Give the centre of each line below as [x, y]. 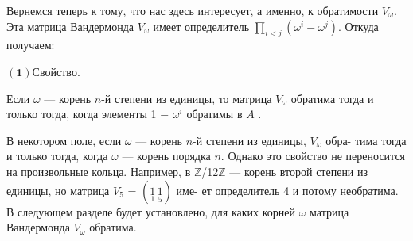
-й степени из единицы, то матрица [187, 98]
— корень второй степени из [299, 171]
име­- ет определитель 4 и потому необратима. [287, 190]
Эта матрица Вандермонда [70, 26]
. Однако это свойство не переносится [313, 156]
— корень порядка [166, 156]
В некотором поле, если [64, 140]
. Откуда [358, 26]
